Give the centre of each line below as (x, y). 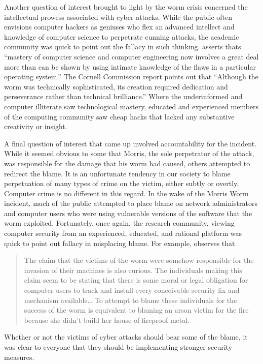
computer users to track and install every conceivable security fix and (132, 290)
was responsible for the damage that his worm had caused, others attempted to (127, 163)
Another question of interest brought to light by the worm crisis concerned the (126, 7)
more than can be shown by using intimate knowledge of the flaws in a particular (130, 66)
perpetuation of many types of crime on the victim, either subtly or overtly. (122, 183)
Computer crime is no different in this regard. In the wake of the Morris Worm (126, 193)
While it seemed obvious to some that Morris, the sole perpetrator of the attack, (129, 153)
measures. (19, 357)
